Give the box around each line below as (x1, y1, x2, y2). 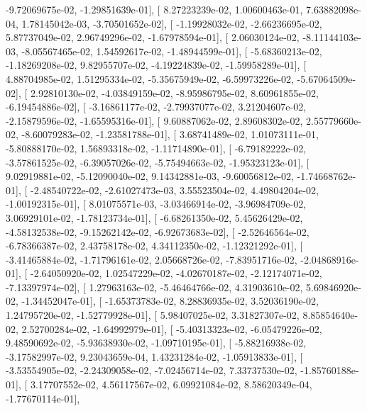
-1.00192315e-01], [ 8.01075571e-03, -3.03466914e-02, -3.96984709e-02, (6, 196, 307, 211)
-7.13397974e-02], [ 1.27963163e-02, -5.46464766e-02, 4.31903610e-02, (6, 279, 303, 294)
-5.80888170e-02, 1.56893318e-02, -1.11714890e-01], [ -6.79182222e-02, (6, 140, 307, 155)
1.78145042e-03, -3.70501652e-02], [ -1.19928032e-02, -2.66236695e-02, (21, 16, 322, 30)
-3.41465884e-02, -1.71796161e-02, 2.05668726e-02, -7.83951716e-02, (6, 252, 297, 266)
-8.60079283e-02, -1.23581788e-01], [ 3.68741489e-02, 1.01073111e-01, (21, 127, 319, 142)
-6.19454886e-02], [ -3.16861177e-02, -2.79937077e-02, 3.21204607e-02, (6, 99, 307, 114)
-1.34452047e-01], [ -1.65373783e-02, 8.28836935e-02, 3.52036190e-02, (21, 293, 319, 308)
